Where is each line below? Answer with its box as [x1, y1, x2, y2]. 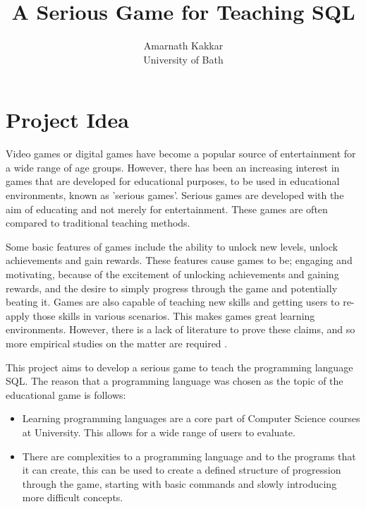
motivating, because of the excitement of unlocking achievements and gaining [6, 267, 339, 281]
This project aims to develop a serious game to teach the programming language [6, 359, 353, 374]
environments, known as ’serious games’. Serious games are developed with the [6, 188, 344, 203]
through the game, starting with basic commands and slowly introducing [22, 476, 337, 491]
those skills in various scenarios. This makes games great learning [32, 308, 315, 323]
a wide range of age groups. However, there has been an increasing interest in [6, 160, 340, 174]
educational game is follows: [6, 387, 126, 402]
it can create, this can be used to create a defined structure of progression [22, 462, 341, 477]
